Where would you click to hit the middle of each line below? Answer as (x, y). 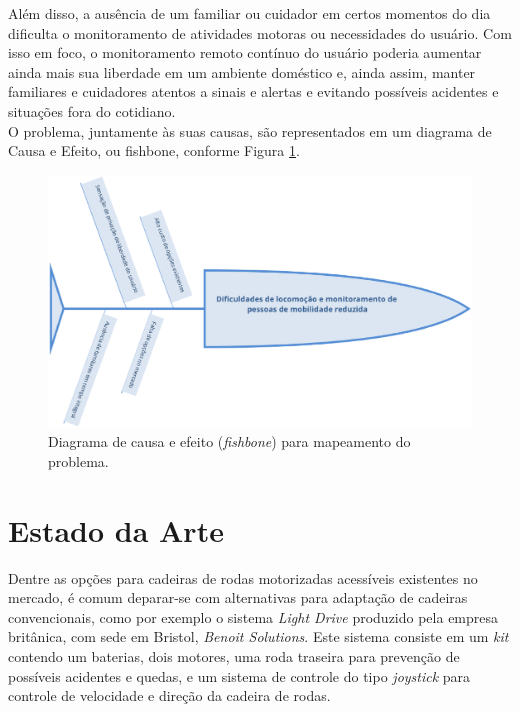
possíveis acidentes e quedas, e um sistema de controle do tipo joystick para (239, 675)
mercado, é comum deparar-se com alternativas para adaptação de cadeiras (238, 597)
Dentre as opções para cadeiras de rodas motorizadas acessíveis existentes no (243, 577)
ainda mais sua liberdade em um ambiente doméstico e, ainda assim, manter (242, 71)
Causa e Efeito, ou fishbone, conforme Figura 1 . (154, 150)
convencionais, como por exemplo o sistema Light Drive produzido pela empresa (253, 616)
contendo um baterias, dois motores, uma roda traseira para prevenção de (234, 656)
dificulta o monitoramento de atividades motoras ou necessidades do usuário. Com (260, 32)
